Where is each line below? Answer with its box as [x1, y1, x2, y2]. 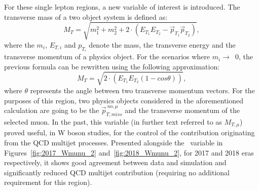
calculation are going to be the [4, 105, 99, 116]
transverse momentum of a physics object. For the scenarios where [4, 51, 210, 62]
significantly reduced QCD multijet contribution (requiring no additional [4, 167, 230, 177]
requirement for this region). [4, 177, 92, 187]
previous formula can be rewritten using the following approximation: [4, 61, 220, 71]
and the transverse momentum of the [125, 105, 240, 116]
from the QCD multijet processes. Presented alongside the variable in [4, 137, 223, 147]
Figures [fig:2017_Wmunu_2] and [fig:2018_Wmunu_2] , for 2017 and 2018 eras [4, 147, 254, 158]
